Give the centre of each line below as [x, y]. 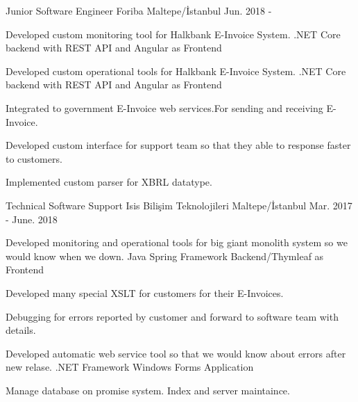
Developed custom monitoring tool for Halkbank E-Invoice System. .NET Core [173, 34]
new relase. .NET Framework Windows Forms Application [130, 367]
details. [21, 330]
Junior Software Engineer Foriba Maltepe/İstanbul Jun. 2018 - [139, 10]
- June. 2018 [32, 219]
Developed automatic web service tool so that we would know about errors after [176, 353]
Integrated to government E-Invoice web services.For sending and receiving [164, 107]
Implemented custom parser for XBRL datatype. [109, 182]
